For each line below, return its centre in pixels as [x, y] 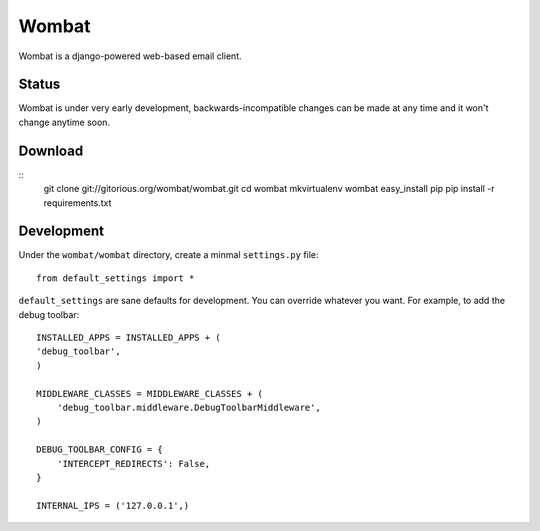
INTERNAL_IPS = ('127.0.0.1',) [113, 505]
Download [51, 150]
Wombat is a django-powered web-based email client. [130, 56]
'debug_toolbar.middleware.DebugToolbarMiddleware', [189, 407]
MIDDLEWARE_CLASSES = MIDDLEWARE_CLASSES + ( [150, 393]
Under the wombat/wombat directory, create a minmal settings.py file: [168, 255]
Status [39, 84]
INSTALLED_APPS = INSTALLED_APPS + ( [129, 337]
